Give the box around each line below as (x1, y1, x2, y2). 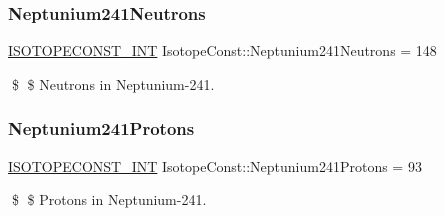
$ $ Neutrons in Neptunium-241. (11, 73, 215, 94)
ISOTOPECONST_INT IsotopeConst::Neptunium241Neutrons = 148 (8, 40, 437, 61)
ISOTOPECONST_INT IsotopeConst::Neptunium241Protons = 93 (8, 155, 422, 176)
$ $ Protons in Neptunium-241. (11, 189, 207, 210)
